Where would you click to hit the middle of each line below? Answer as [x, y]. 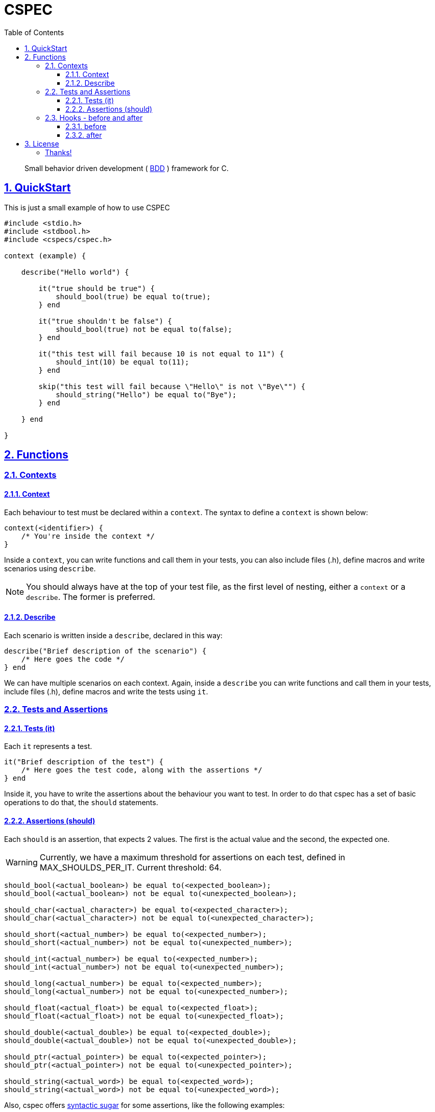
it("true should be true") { [97, 288]
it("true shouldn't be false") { [105, 321]
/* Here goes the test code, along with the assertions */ [142, 770]
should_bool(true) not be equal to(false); [144, 329]
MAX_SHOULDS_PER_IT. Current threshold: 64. [130, 867]
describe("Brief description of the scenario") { [105, 651]
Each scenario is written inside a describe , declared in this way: [113, 635]
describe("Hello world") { [75, 272]
